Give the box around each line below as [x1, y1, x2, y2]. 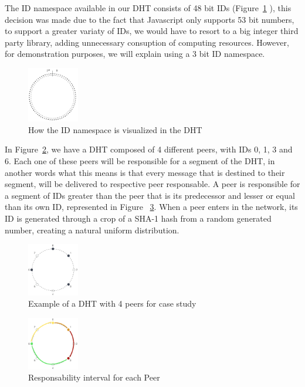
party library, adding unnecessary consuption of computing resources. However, [5, 36, 289, 48]
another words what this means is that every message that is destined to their [5, 166, 285, 178]
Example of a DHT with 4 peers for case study [28, 297, 196, 310]
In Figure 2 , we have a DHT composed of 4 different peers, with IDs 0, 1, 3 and [5, 143, 293, 155]
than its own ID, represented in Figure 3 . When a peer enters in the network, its [5, 201, 298, 213]
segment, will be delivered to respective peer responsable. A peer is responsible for [5, 178, 300, 190]
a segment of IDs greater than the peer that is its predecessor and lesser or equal [5, 189, 295, 201]
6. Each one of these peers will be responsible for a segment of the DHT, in [5, 155, 275, 167]
